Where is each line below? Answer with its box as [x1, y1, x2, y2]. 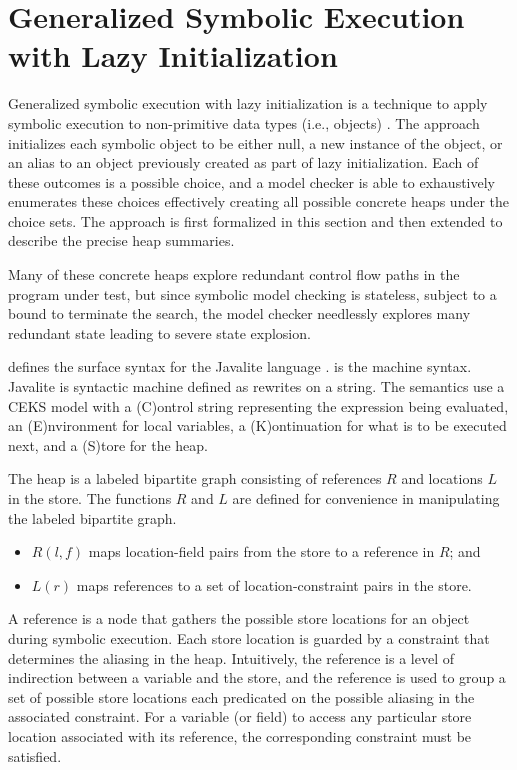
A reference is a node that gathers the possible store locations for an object [8, 608, 470, 629]
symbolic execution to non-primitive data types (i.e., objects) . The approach [8, 112, 480, 133]
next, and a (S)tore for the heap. [8, 434, 208, 455]
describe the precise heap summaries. [8, 230, 235, 251]
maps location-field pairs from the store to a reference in [88, 541, 435, 562]
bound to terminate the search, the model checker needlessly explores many [8, 303, 471, 324]
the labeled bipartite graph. [8, 507, 177, 528]
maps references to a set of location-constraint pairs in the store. [76, 574, 472, 595]
